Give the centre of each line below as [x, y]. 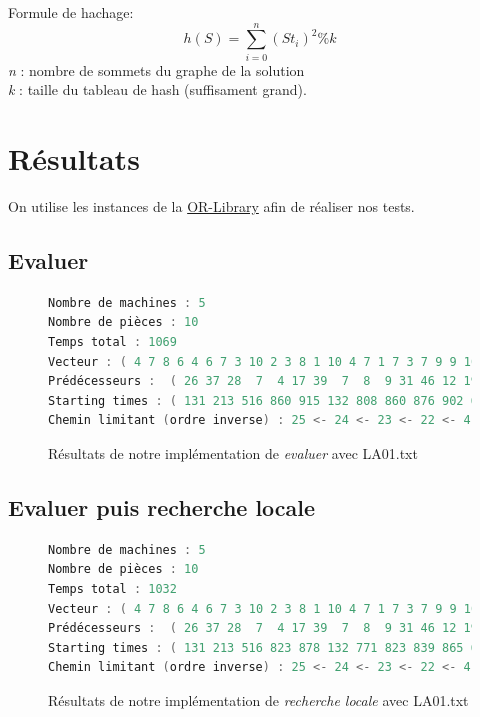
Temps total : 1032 [112, 588]
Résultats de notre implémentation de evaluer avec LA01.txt [233, 452]
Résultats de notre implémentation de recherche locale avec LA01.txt [258, 699]
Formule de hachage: [71, 12]
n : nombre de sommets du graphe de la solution [156, 69]
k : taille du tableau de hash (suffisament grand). [157, 89]
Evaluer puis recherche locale [162, 506]
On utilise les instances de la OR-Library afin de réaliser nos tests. [211, 206]
